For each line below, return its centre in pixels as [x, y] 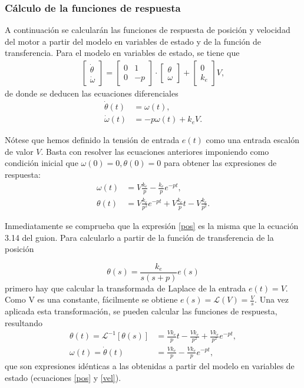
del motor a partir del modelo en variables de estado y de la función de [133, 41]
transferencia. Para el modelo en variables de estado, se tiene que [122, 53]
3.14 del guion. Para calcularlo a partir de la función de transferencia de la [139, 237]
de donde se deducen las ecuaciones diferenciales [92, 93]
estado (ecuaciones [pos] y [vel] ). [63, 377]
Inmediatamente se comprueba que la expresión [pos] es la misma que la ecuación [152, 225]
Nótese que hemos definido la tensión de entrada [92, 140]
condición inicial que [42, 163]
